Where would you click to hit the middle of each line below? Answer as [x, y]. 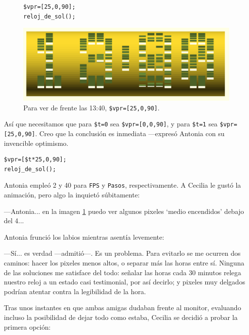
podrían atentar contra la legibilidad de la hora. [75, 291]
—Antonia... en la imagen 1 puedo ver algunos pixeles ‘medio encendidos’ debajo [124, 211]
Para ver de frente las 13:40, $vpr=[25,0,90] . [91, 107]
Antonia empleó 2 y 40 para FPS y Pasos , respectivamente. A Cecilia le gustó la [123, 185]
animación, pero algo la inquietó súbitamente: [72, 195]
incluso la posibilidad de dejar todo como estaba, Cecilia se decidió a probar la [121, 317]
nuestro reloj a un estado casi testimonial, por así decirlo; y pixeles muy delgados [124, 282]
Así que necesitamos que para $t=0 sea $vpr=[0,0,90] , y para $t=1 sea [111, 124]
